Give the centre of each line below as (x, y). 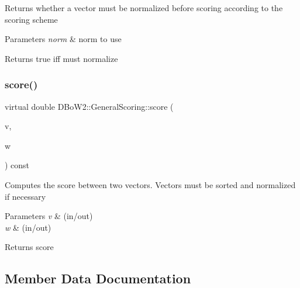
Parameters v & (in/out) (49, 216)
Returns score (29, 247)
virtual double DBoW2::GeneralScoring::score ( (89, 106)
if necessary (25, 196)
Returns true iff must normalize (61, 58)
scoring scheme (31, 19)
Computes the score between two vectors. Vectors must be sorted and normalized (150, 184)
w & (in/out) (28, 227)
